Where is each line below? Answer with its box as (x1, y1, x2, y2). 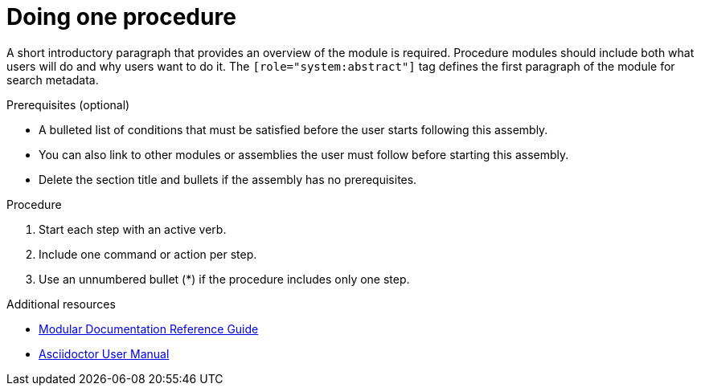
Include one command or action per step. (39, 247, 257, 261)
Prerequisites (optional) (6, 97, 130, 112)
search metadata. (6, 72, 99, 87)
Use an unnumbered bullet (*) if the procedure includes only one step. (39, 272, 410, 286)
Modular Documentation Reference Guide (39, 321, 259, 336)
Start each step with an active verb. (39, 222, 227, 236)
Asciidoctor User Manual (39, 346, 170, 361)
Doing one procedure (6, 3, 236, 31)
